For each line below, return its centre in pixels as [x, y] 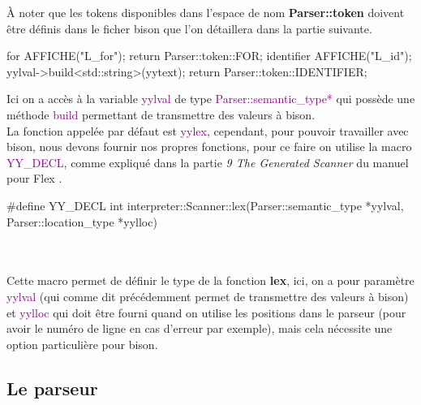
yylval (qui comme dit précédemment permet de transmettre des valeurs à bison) [208, 296]
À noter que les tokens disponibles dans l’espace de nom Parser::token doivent [206, 12]
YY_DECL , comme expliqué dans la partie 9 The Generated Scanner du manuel [208, 162]
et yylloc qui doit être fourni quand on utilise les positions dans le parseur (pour [206, 312]
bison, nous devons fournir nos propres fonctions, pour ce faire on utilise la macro [209, 146]
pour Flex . [34, 178]
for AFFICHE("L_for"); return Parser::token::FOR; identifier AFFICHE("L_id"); [209, 56]
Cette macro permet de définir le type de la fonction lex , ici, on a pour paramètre [210, 280]
